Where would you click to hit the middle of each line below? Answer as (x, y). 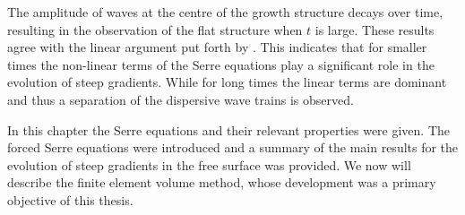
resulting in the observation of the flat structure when (155, 29)
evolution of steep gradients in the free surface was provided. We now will (209, 164)
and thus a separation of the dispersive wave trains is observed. (181, 99)
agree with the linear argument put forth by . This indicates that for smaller (217, 47)
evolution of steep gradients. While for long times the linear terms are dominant (227, 82)
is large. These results (375, 29)
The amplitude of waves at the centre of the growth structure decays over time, (225, 12)
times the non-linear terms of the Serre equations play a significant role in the (221, 64)
